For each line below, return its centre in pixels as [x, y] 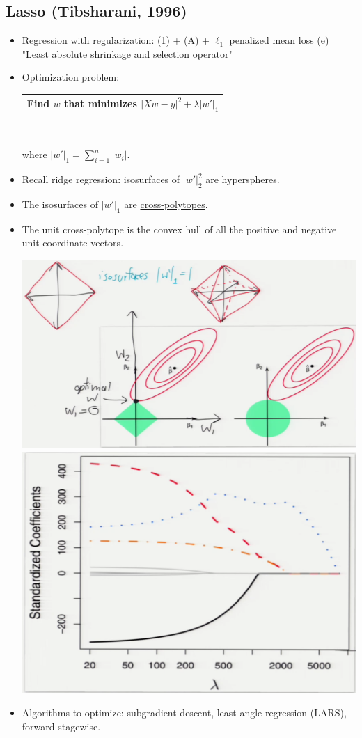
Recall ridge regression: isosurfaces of [101, 179]
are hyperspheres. [243, 179]
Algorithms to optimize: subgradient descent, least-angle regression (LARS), [184, 713]
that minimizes [101, 103]
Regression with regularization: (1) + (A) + [116, 40]
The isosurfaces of [60, 204]
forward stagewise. [61, 726]
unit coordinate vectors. [73, 243]
